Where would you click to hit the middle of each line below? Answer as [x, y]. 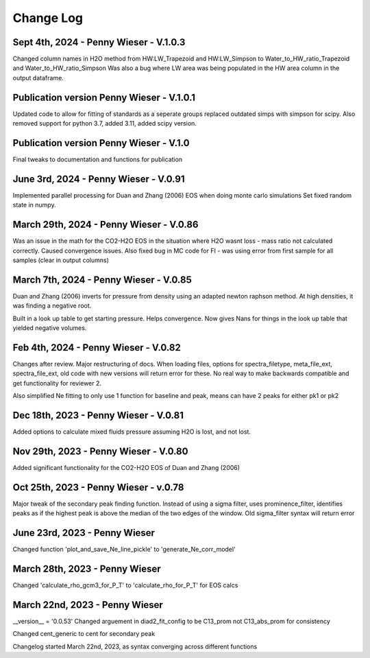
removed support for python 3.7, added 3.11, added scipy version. [104, 124]
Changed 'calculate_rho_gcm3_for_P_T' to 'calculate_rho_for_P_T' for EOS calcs [125, 585]
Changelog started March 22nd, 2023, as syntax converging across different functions [135, 646]
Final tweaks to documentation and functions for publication [98, 160]
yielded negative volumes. [50, 328]
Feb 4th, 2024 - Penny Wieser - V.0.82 [97, 348]
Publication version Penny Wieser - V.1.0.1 [104, 97]
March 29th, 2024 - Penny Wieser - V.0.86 [106, 225]
